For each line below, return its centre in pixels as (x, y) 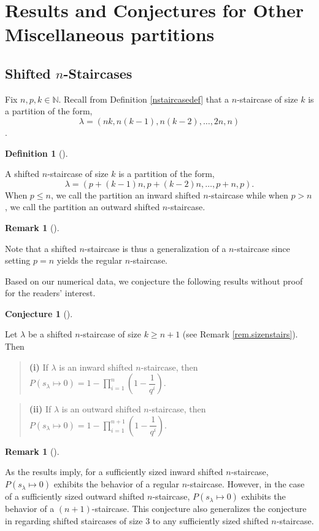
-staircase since (262, 248)
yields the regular (90, 260)
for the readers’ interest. (50, 293)
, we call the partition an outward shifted (83, 207)
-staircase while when (248, 195)
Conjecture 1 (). (39, 313)
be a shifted (50, 334)
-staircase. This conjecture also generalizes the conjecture (199, 509)
